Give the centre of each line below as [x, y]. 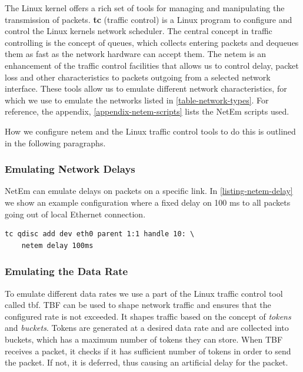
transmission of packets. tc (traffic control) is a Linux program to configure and [149, 19]
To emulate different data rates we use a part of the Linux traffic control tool [144, 293]
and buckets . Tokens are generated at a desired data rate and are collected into [147, 328]
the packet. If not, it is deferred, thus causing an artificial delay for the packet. [146, 362]
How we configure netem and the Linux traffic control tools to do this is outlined [150, 131]
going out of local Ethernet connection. [75, 214]
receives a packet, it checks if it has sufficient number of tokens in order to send [148, 351]
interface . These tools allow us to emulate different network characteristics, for [146, 88]
